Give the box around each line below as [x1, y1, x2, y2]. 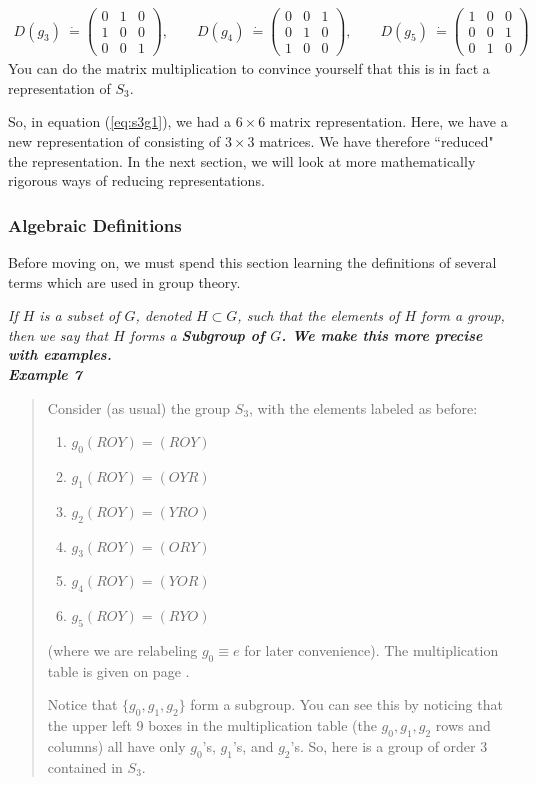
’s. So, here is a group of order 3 [290, 735, 488, 756]
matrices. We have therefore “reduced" [259, 130, 494, 151]
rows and [435, 715, 491, 736]
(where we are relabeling [47, 639, 198, 660]
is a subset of [39, 305, 120, 326]
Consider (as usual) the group [47, 397, 231, 418]
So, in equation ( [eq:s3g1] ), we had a [8, 111, 231, 132]
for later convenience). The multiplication [244, 639, 499, 660]
